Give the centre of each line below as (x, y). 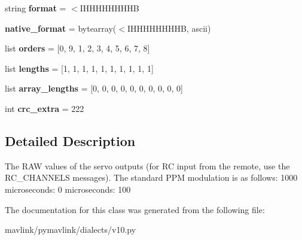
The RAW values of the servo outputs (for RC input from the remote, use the (147, 165)
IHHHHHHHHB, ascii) (169, 28)
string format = (36, 8)
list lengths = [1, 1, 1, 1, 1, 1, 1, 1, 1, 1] (79, 68)
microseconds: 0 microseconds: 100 (68, 189)
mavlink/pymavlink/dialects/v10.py (71, 230)
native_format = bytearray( (61, 28)
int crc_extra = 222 (45, 108)
